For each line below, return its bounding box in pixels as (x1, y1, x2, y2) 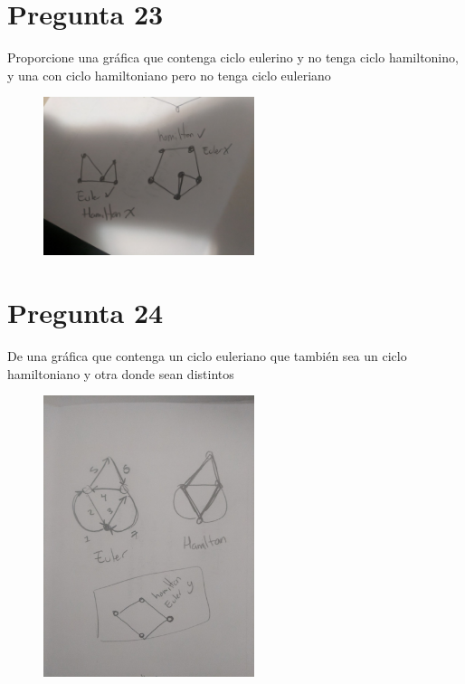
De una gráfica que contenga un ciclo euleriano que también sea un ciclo (7, 346, 407, 365)
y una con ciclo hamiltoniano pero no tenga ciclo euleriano (7, 65, 331, 84)
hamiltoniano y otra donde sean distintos (7, 364, 234, 383)
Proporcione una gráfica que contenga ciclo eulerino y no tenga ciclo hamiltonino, (7, 48, 459, 67)
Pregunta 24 (7, 293, 164, 330)
